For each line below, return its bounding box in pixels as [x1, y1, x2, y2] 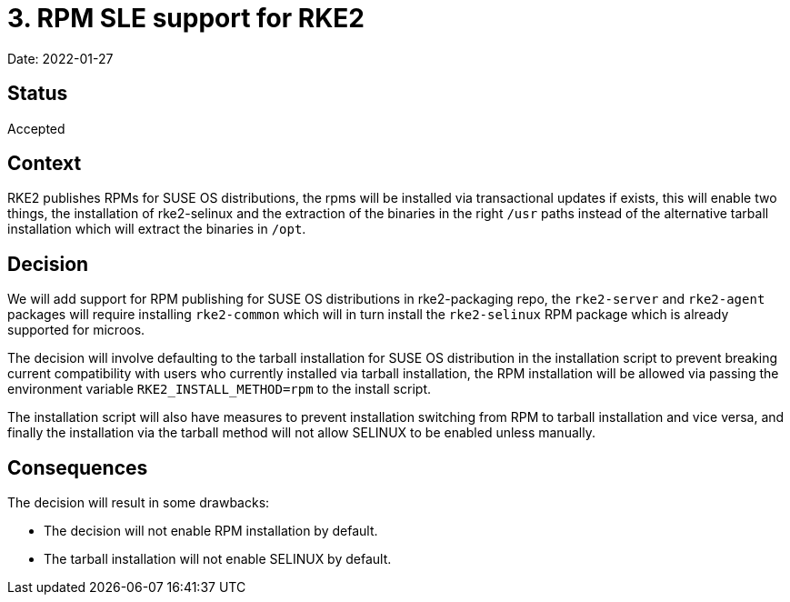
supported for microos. [7, 322, 145, 338]
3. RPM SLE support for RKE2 [7, 3, 365, 34]
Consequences [7, 456, 148, 479]
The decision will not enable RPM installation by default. [44, 523, 378, 539]
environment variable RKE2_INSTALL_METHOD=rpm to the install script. [7, 381, 431, 397]
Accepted [7, 120, 65, 136]
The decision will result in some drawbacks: [7, 495, 270, 511]
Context [7, 152, 82, 176]
